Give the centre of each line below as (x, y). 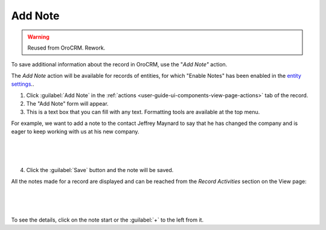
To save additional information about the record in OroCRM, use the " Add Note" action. (119, 65)
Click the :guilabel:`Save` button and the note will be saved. (100, 170)
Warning (38, 37)
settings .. (23, 84)
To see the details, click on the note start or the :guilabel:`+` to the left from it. (107, 220)
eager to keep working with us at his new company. (75, 132)
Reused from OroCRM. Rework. (66, 48)
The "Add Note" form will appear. (67, 103)
